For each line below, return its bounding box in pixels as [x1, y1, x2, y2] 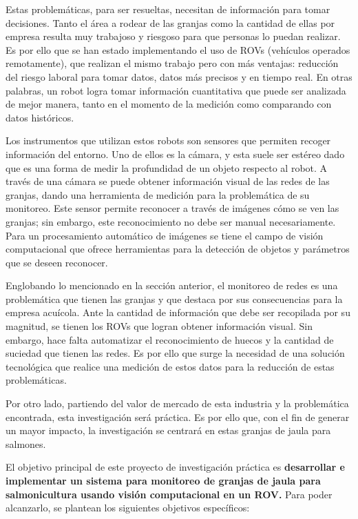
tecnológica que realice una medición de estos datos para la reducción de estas [6, 359, 335, 373]
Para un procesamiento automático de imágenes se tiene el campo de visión [6, 228, 324, 242]
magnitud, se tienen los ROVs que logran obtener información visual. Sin [6, 319, 313, 333]
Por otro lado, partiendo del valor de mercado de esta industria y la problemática [6, 396, 349, 411]
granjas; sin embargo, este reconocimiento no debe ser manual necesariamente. [6, 214, 336, 228]
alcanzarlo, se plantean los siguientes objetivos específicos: [6, 500, 250, 515]
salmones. [6, 436, 46, 451]
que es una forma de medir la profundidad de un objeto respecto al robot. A [6, 160, 328, 175]
